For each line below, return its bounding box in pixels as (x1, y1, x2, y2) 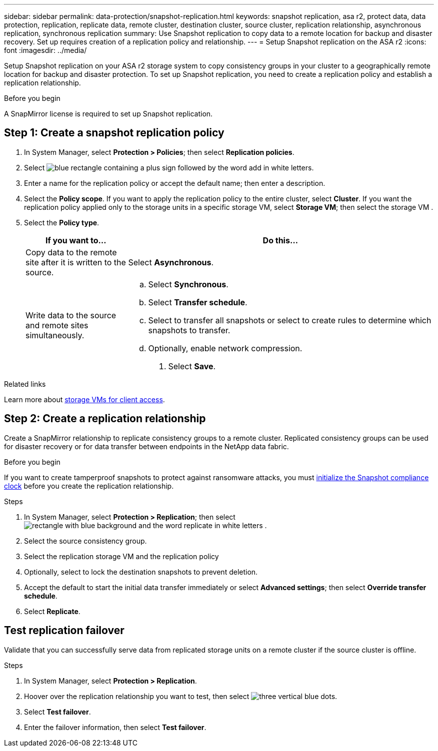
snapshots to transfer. (148, 325, 230, 335)
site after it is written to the (25, 257, 126, 267)
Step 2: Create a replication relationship (4, 412, 206, 425)
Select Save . (168, 361, 216, 371)
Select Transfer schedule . (148, 297, 247, 307)
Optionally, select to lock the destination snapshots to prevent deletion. (24, 567, 258, 576)
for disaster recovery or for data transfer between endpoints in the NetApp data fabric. (4, 442, 289, 451)
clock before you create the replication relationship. (4, 481, 174, 490)
